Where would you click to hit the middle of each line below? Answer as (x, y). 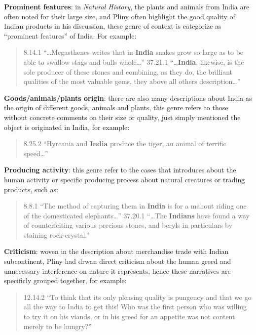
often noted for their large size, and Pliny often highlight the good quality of (120, 16)
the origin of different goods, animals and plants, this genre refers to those (116, 107)
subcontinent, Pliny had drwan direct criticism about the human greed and (118, 261)
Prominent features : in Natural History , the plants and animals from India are (127, 6)
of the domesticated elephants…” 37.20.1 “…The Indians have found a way (136, 215)
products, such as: (31, 189)
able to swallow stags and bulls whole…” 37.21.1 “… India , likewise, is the (134, 62)
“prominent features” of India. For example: (70, 35)
